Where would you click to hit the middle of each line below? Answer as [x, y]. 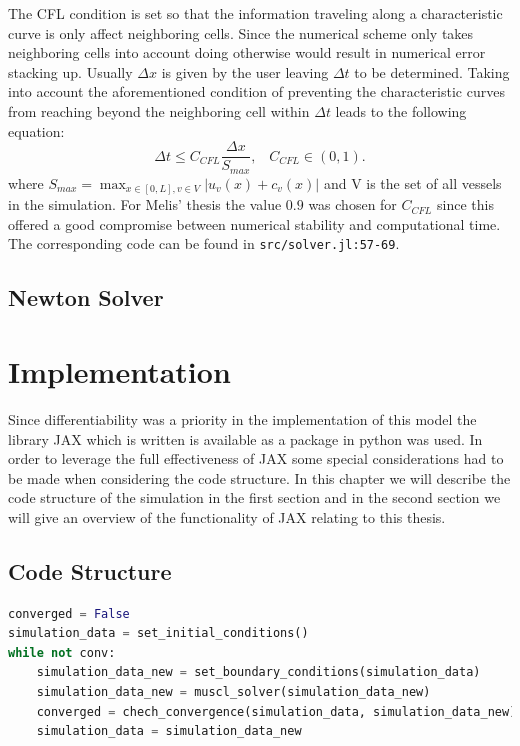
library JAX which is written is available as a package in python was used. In [245, 438]
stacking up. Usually [70, 71]
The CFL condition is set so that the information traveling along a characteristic [255, 13]
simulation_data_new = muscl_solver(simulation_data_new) [233, 692]
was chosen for [352, 204]
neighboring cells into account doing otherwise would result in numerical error [247, 52]
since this [465, 204]
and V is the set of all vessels [412, 182]
